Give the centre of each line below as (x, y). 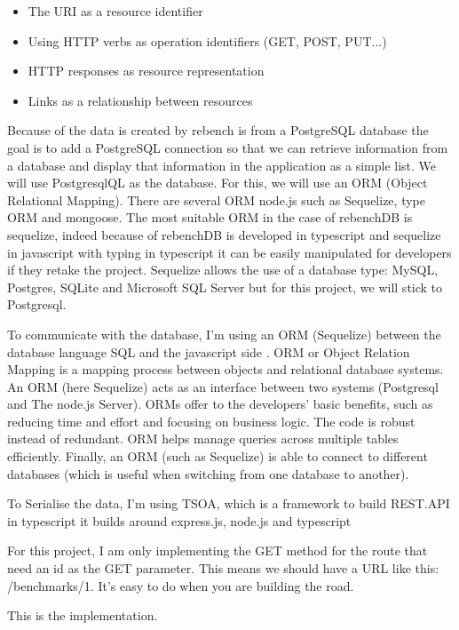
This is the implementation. (83, 615)
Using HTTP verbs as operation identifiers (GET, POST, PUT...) (207, 40)
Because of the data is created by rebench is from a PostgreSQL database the (218, 130)
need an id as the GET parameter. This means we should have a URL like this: (223, 568)
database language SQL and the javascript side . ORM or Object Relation (209, 351)
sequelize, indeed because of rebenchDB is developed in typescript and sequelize (224, 234)
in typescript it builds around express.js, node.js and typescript (179, 520)
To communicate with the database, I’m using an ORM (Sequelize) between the (224, 334)
